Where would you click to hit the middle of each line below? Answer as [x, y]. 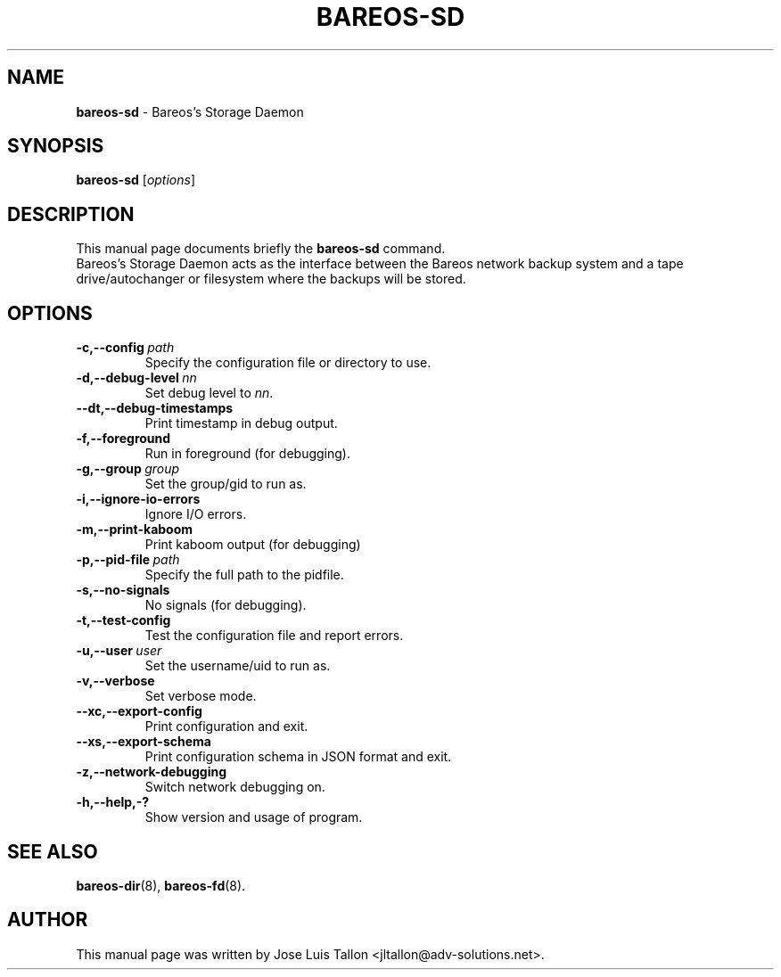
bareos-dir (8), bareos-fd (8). [161, 885]
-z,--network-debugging [152, 772]
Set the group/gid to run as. [226, 484]
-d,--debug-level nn [136, 378]
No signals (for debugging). [226, 605]
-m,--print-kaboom [135, 530]
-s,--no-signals [123, 590]
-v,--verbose [115, 681]
